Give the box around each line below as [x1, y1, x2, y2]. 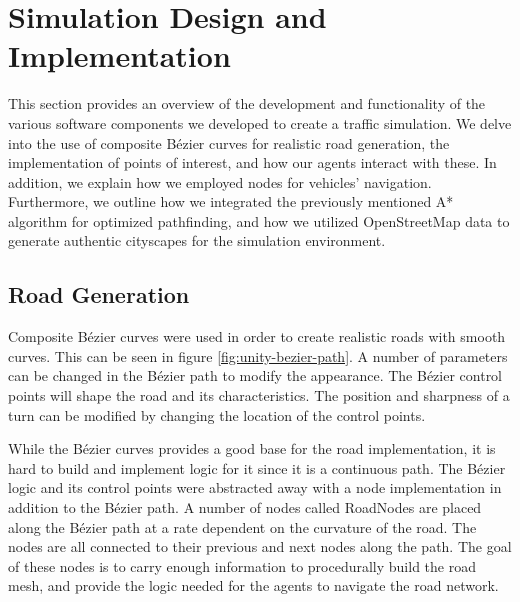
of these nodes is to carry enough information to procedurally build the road [8, 555, 476, 576]
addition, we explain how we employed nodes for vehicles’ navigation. [8, 171, 432, 192]
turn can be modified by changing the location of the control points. [8, 404, 426, 425]
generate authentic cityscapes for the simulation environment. [8, 230, 386, 251]
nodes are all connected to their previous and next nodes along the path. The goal [8, 536, 512, 557]
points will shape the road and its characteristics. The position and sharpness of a [8, 385, 510, 406]
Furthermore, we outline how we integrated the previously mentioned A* [8, 191, 454, 212]
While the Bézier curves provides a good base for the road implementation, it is [8, 438, 496, 459]
